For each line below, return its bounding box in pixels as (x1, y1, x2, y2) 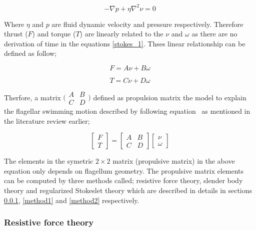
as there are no (191, 28, 237, 39)
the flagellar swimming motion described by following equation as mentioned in (4, 105, 250, 116)
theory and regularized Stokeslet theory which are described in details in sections (4, 185, 252, 195)
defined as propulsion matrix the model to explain (93, 92, 246, 102)
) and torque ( (32, 28, 76, 39)
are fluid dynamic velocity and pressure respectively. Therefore (51, 18, 243, 29)
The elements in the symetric (4, 156, 93, 166)
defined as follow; (4, 48, 57, 58)
